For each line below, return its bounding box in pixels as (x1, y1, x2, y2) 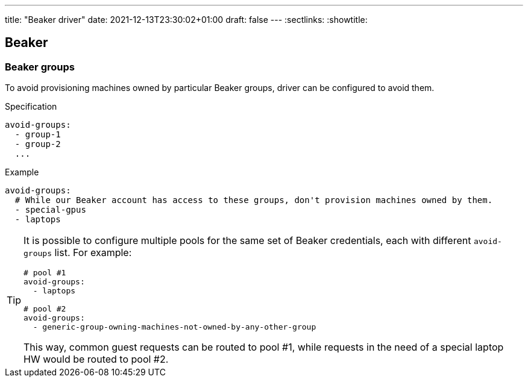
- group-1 (14, 130, 61, 140)
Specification (5, 101, 57, 112)
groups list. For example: (24, 246, 132, 259)
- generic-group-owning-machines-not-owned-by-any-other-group (33, 322, 316, 332)
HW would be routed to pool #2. (24, 353, 169, 366)
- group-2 (14, 139, 61, 149)
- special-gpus (14, 205, 86, 215)
